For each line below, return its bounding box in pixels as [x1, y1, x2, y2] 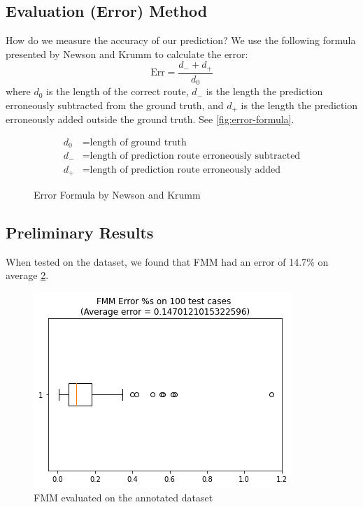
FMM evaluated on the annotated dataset [34, 490, 213, 504]
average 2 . [6, 268, 49, 283]
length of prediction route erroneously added [90, 164, 281, 175]
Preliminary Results [6, 221, 154, 243]
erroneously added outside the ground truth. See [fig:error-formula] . [6, 112, 294, 127]
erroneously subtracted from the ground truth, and [6, 97, 224, 112]
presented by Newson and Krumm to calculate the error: [6, 46, 248, 61]
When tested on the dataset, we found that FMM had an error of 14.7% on [6, 254, 329, 269]
